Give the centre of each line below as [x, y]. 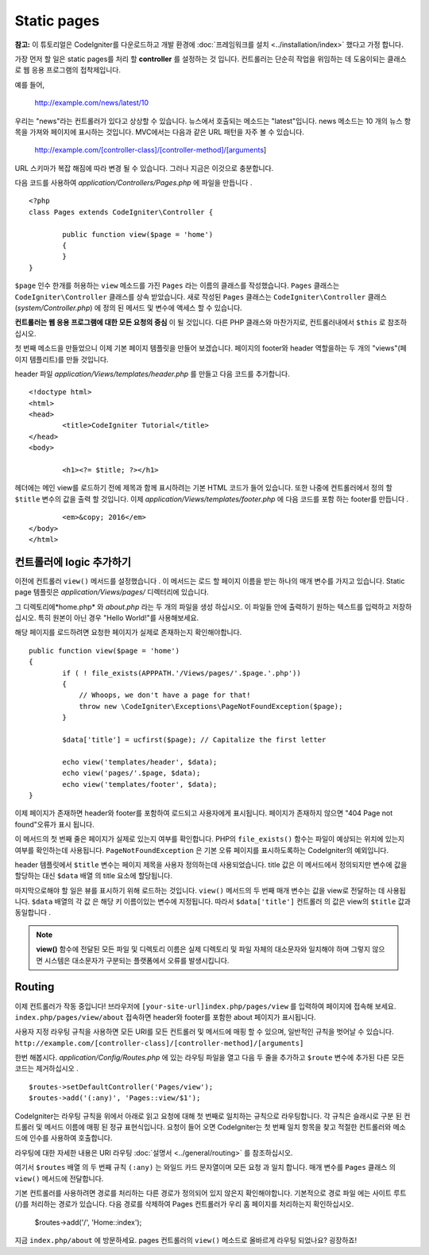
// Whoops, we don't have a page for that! [165, 695]
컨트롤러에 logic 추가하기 [73, 562]
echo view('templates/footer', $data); [140, 784]
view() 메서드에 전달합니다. [59, 1178]
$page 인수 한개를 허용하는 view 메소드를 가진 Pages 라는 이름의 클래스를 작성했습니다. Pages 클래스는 [177, 285]
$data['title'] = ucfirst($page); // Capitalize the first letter [194, 740]
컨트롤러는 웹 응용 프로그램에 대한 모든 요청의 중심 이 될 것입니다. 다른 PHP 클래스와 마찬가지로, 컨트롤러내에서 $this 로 [200, 323]
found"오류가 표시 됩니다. [54, 824]
